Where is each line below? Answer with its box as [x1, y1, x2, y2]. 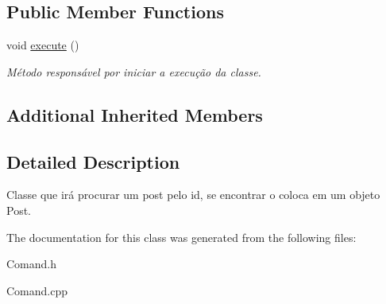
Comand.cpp [6, 282, 68, 298]
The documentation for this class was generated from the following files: [6, 228, 357, 245]
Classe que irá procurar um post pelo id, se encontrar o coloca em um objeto [6, 186, 380, 203]
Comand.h [6, 255, 57, 272]
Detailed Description [6, 149, 180, 173]
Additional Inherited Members [6, 102, 263, 127]
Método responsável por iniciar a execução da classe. [6, 63, 261, 80]
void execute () [6, 37, 79, 53]
